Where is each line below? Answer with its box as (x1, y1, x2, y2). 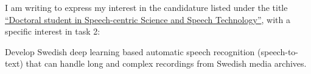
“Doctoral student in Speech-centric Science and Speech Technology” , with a (5, 13, 290, 25)
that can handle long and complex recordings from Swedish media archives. (26, 57, 307, 70)
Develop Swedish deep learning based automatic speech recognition (5, 45, 255, 58)
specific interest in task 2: (5, 25, 100, 38)
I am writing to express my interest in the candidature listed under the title (5, 1, 288, 13)
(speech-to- (257, 45, 298, 58)
